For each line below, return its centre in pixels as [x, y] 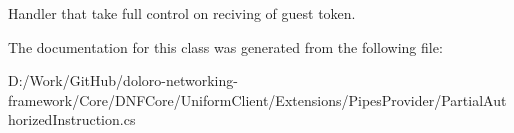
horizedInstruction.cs [72, 119]
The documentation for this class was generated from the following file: [225, 46]
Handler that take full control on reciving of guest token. [182, 13]
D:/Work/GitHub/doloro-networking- [123, 80]
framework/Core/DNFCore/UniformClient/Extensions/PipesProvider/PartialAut [257, 99]
